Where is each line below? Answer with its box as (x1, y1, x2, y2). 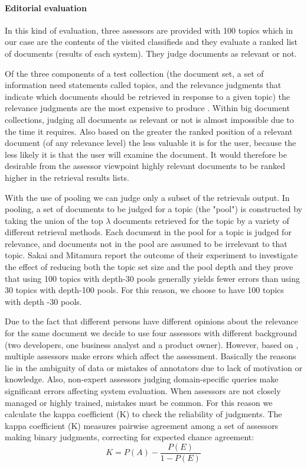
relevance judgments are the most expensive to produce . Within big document (5, 102, 290, 114)
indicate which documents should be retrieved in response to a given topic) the (5, 90, 290, 102)
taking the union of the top (5, 214, 103, 226)
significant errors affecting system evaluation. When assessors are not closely (5, 385, 281, 397)
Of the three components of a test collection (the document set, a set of (5, 67, 264, 79)
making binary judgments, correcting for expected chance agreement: (5, 431, 254, 443)
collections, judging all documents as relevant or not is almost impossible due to (5, 113, 294, 125)
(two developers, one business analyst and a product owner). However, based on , (5, 338, 299, 350)
